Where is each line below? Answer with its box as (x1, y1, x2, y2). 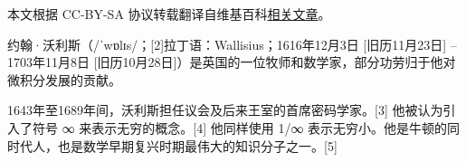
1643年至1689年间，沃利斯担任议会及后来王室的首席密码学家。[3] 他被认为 (7, 100, 443, 119)
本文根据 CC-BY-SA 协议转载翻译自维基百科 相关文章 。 (7, 5, 331, 23)
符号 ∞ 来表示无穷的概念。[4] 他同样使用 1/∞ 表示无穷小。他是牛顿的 (32, 118, 448, 137)
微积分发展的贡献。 (7, 70, 121, 89)
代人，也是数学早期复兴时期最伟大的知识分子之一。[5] (19, 136, 338, 155)
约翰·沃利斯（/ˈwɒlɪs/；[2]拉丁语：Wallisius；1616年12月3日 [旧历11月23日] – (7, 34, 457, 53)
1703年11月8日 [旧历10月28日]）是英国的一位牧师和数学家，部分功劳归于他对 (7, 52, 456, 71)
